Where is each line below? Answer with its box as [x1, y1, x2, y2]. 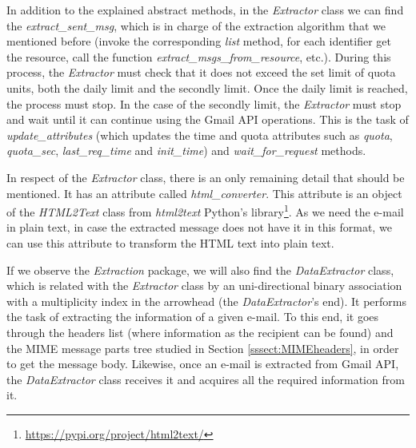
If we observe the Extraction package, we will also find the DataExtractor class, [6, 261, 394, 278]
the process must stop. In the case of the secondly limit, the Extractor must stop [6, 95, 402, 112]
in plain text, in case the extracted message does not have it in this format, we [6, 219, 392, 236]
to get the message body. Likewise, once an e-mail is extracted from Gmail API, [6, 355, 399, 372]
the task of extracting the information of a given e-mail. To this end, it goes [6, 308, 379, 325]
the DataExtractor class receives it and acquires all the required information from [6, 371, 405, 387]
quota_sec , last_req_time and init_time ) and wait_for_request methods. [6, 142, 366, 159]
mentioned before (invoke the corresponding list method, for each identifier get [6, 33, 391, 50]
